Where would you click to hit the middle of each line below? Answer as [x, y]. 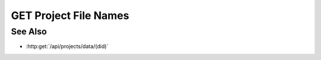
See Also [29, 31]
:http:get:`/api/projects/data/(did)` [67, 46]
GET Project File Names [70, 15]
